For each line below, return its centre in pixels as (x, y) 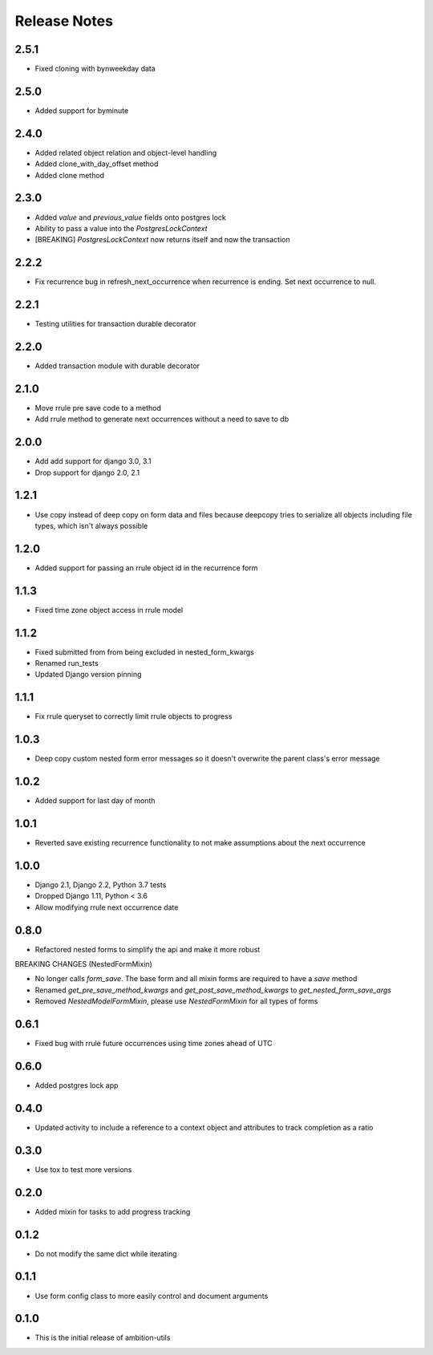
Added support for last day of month (95, 801)
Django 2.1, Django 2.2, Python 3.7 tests (101, 884)
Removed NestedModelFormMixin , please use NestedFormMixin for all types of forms (176, 1001)
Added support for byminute (82, 110)
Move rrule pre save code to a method (98, 408)
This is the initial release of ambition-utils (103, 1338)
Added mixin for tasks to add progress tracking (113, 1211)
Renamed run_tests (67, 663)
